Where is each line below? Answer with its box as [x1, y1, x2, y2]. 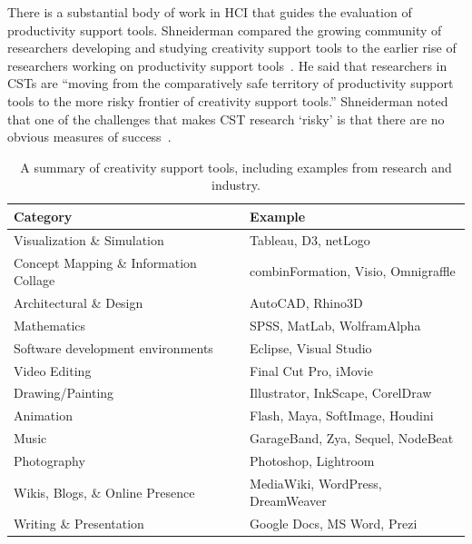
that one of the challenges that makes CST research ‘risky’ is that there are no [7, 109, 445, 128]
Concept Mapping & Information [14, 252, 197, 272]
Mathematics [14, 315, 86, 334]
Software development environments [14, 338, 213, 357]
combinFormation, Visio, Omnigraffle [250, 262, 456, 281]
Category [14, 206, 73, 225]
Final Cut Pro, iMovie [250, 361, 373, 380]
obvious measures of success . [7, 127, 172, 146]
